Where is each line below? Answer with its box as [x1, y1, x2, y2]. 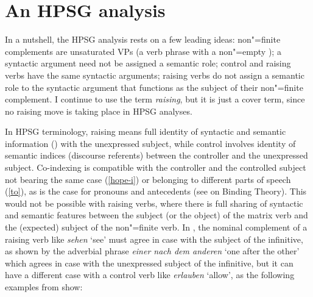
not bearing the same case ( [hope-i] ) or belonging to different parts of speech [5, 173, 291, 185]
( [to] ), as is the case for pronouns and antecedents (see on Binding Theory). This [5, 185, 307, 198]
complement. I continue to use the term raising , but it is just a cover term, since [5, 93, 305, 106]
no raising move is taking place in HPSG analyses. [5, 104, 192, 117]
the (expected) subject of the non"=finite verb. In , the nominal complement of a [5, 221, 308, 234]
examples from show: [5, 281, 83, 293]
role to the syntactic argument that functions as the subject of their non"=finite [5, 81, 303, 93]
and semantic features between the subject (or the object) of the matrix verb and [5, 209, 308, 221]
